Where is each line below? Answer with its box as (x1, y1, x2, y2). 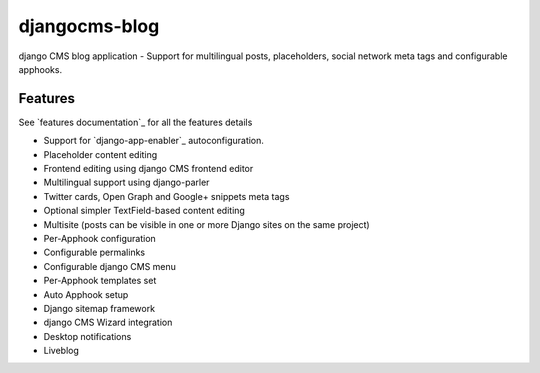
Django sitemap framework (43, 302, 155, 314)
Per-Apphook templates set (43, 275, 157, 287)
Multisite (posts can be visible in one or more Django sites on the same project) (43, 218, 370, 230)
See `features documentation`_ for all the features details (18, 116, 253, 128)
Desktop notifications (43, 330, 132, 342)
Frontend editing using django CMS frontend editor (43, 163, 254, 175)
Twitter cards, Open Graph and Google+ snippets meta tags (43, 190, 290, 202)
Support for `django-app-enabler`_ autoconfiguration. (43, 135, 265, 147)
